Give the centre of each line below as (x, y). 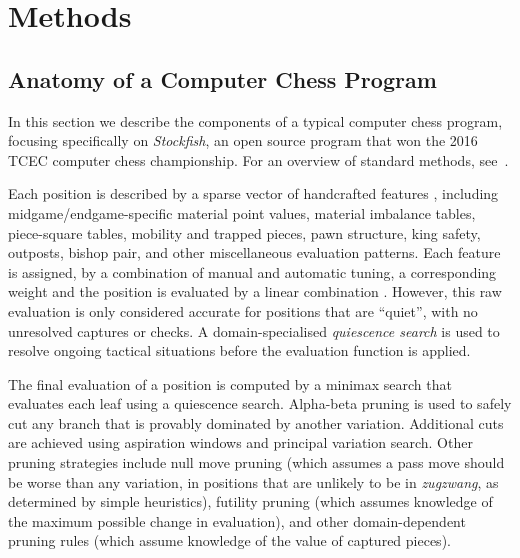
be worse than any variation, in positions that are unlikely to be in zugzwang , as (253, 481)
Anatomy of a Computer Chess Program (222, 78)
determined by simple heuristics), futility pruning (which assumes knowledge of (250, 501)
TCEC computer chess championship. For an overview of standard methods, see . (258, 159)
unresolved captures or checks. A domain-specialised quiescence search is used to (254, 330)
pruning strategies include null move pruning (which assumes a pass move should (256, 462)
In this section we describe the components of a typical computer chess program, (255, 120)
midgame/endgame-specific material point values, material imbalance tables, (242, 212)
